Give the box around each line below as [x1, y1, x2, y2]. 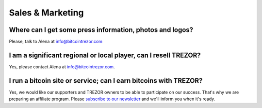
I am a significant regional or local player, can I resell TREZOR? [9, 51, 201, 59]
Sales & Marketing [9, 7, 84, 18]
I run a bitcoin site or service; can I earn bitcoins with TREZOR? [9, 77, 203, 85]
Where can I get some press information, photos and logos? [9, 26, 194, 34]
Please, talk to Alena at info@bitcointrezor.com [9, 39, 103, 45]
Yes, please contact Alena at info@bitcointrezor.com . [9, 63, 115, 70]
